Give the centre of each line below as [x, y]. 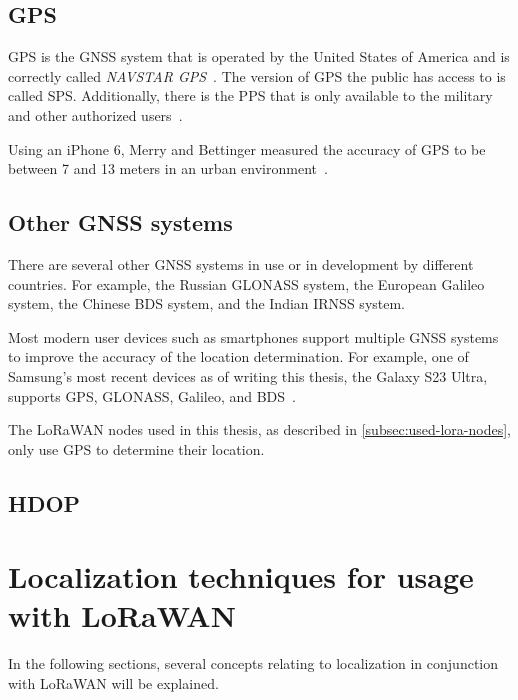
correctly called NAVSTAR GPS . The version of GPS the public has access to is [257, 75]
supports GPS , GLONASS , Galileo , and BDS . [152, 395]
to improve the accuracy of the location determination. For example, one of [238, 356]
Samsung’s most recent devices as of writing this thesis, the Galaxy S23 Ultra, [248, 375]
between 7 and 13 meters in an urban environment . [168, 168]
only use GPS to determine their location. [136, 448]
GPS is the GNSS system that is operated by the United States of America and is [259, 56]
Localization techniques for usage [241, 576]
